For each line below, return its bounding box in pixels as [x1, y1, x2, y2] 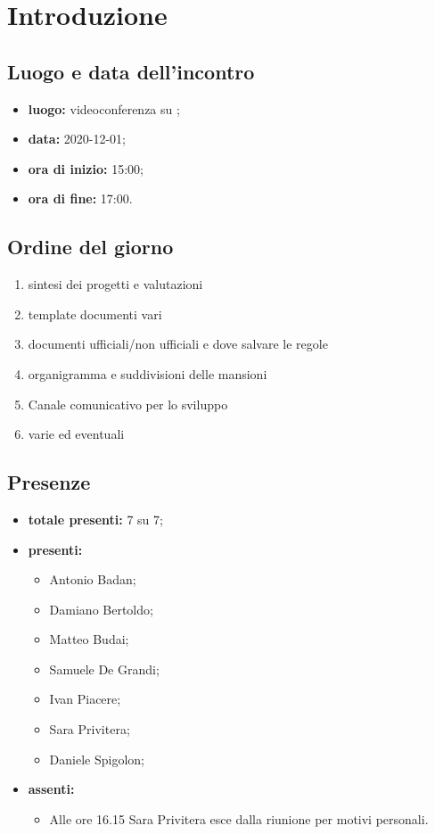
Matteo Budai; [49, 630, 129, 648]
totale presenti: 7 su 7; [28, 509, 163, 528]
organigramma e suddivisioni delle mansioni [28, 364, 267, 383]
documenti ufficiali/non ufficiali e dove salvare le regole [28, 334, 328, 353]
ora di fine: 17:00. [28, 189, 133, 208]
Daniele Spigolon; [49, 749, 144, 768]
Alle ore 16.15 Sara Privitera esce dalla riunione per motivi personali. [49, 809, 429, 828]
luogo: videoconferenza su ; [28, 99, 180, 118]
